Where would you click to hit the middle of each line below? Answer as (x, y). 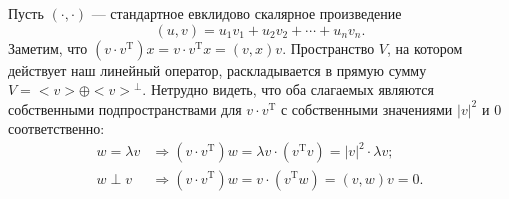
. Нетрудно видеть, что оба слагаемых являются (288, 89)
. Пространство (328, 47)
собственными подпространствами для (125, 108)
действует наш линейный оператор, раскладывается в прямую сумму (217, 69)
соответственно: (56, 128)
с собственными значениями (366, 108)
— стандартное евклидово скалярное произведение (246, 13)
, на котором (425, 47)
